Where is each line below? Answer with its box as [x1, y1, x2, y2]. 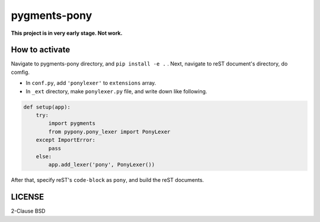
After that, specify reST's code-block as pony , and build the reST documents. [11, 177, 204, 184]
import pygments [48, 120, 96, 127]
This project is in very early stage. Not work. [11, 30, 123, 37]
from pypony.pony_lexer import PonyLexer [48, 128, 171, 135]
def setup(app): [23, 103, 71, 110]
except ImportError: [36, 136, 96, 143]
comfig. [11, 68, 30, 76]
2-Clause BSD [11, 207, 46, 215]
